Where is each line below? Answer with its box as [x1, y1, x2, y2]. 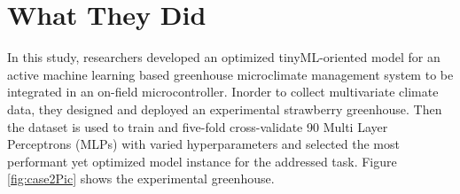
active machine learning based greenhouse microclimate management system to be [7, 65, 454, 83]
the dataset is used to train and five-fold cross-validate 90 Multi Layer [7, 117, 388, 136]
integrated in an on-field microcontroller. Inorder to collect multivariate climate [7, 82, 439, 101]
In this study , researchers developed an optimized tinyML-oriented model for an [7, 48, 441, 66]
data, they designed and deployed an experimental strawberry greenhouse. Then [7, 99, 442, 118]
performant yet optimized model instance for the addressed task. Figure [7, 151, 397, 170]
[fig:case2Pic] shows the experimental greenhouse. [7, 169, 275, 188]
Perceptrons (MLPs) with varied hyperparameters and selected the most [7, 135, 400, 153]
